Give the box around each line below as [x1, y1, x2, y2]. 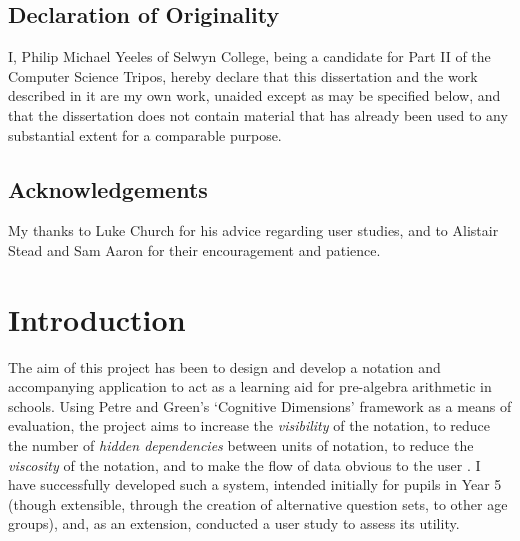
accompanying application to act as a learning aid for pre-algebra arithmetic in [8, 376, 492, 397]
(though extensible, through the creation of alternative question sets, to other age [8, 493, 508, 514]
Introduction [8, 298, 186, 339]
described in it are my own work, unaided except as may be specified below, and [8, 85, 501, 106]
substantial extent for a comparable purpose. [8, 124, 282, 145]
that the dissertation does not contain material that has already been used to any [8, 104, 508, 125]
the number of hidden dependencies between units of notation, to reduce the [8, 435, 474, 456]
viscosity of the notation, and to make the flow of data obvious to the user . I [8, 454, 481, 475]
